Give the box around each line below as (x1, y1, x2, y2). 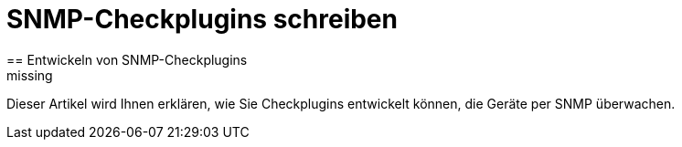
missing (6, 67, 53, 83)
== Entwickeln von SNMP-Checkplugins (6, 51, 248, 68)
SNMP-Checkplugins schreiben (6, 4, 398, 35)
